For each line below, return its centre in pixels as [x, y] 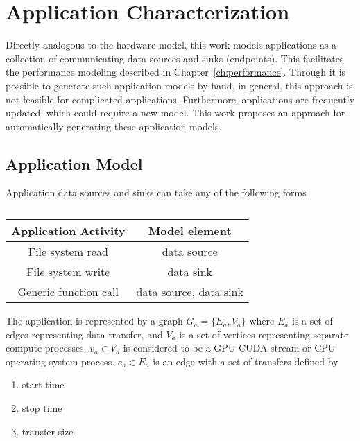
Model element [190, 231]
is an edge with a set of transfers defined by [246, 361]
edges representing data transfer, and [84, 334]
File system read [68, 252]
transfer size [48, 431]
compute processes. [46, 348]
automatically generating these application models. [114, 126]
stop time [42, 408]
